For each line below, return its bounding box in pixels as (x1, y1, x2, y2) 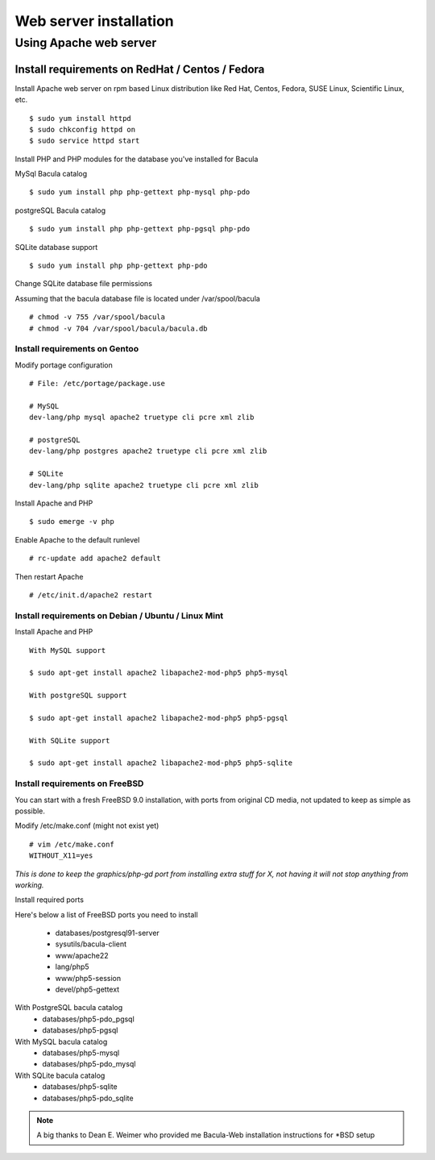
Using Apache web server (14, 35, 157, 50)
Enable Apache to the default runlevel (14, 534, 140, 544)
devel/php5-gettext (55, 984, 120, 995)
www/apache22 (55, 950, 109, 960)
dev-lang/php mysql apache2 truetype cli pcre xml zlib (29, 413, 255, 422)
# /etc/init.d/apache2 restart (29, 590, 153, 600)
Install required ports (14, 895, 85, 904)
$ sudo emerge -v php (29, 517, 114, 526)
